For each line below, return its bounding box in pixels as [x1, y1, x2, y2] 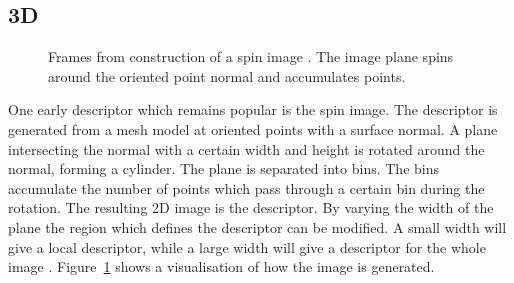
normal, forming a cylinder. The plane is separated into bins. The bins [8, 158, 439, 179]
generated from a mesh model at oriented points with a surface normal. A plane [8, 118, 498, 139]
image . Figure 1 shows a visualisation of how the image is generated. [8, 256, 435, 277]
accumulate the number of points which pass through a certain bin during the [8, 177, 485, 198]
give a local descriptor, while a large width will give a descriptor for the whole [8, 236, 486, 257]
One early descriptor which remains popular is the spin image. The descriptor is [8, 99, 498, 120]
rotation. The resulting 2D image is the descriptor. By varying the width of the [8, 197, 494, 218]
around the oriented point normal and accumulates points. [48, 65, 406, 86]
